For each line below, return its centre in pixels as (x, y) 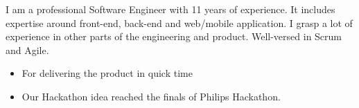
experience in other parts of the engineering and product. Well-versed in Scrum (174, 36)
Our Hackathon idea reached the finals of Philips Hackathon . (151, 96)
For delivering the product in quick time (107, 73)
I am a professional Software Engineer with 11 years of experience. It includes (170, 9)
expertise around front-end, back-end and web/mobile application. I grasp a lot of (179, 22)
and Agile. (27, 49)
